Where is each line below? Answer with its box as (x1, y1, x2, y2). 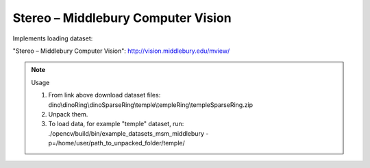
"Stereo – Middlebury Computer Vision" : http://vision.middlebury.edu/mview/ (12, 47, 230, 55)
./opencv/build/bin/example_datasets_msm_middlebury (48, 129, 205, 137)
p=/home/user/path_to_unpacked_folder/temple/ (48, 139, 185, 147)
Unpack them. (48, 110, 88, 118)
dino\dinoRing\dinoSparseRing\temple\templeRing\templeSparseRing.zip (48, 100, 254, 109)
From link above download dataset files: (48, 91, 161, 99)
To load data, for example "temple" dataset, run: (48, 120, 184, 128)
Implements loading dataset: (12, 34, 93, 43)
